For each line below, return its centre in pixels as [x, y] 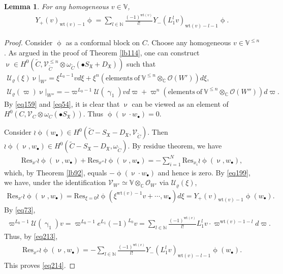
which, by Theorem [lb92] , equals [56, 172]
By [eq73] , [20, 209]
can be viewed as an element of [180, 103]
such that [141, 63]
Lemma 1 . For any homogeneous [56, 6]
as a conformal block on [103, 42]
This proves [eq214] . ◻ [40, 265]
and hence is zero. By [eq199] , [204, 172]
